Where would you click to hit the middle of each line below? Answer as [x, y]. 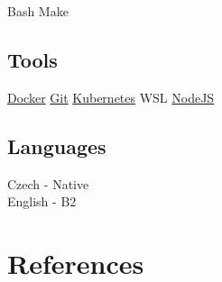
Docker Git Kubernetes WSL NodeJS [111, 97]
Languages [57, 146]
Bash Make [38, 11]
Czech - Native [48, 183]
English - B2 [42, 201]
